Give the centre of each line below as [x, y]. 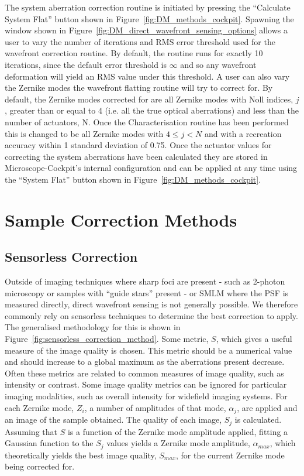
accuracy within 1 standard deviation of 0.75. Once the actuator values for [138, 145]
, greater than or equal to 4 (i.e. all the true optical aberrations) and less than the [152, 110]
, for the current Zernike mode [230, 455]
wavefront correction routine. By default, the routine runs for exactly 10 [134, 53]
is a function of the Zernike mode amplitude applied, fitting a [178, 431]
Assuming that [31, 431]
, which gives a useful [254, 339]
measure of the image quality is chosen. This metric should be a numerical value [148, 350]
